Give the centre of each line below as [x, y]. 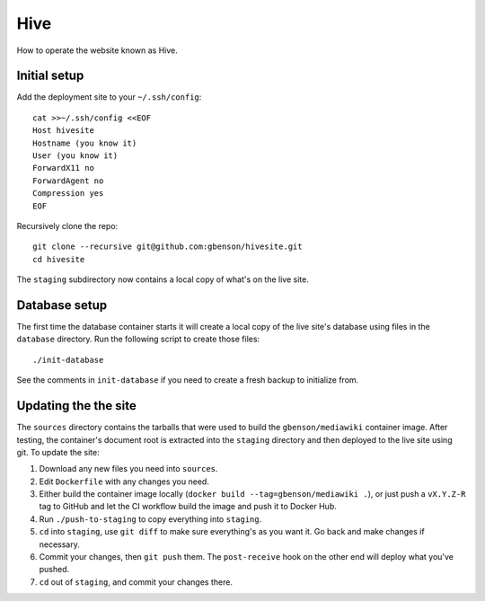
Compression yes [68, 194]
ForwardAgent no [68, 181]
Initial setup [50, 76]
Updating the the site [76, 406]
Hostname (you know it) [85, 143]
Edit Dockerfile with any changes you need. [124, 482]
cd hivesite [59, 259]
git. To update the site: [58, 452]
